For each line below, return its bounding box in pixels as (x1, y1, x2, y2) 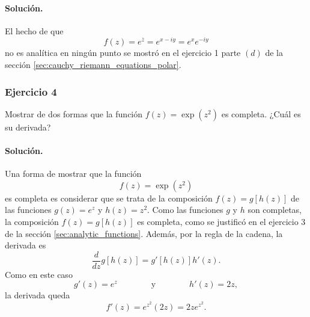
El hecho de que (5, 24, 64, 37)
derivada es (5, 239, 46, 251)
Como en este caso (5, 268, 73, 280)
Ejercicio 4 (5, 84, 57, 99)
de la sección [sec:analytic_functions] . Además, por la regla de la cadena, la (5, 227, 283, 239)
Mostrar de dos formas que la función (5, 107, 143, 120)
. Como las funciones (147, 203, 223, 216)
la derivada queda (5, 289, 70, 301)
